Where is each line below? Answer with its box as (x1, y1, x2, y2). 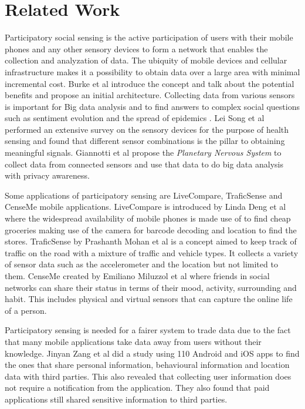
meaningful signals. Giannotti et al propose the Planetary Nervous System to (5, 146, 282, 159)
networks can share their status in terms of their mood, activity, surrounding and (5, 281, 297, 293)
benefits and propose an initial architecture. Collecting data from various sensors (5, 89, 295, 101)
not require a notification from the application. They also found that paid (5, 381, 270, 394)
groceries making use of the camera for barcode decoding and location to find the (5, 223, 297, 236)
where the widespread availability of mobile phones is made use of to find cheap (5, 212, 291, 224)
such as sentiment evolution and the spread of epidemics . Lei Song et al (5, 112, 265, 124)
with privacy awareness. (5, 169, 90, 182)
